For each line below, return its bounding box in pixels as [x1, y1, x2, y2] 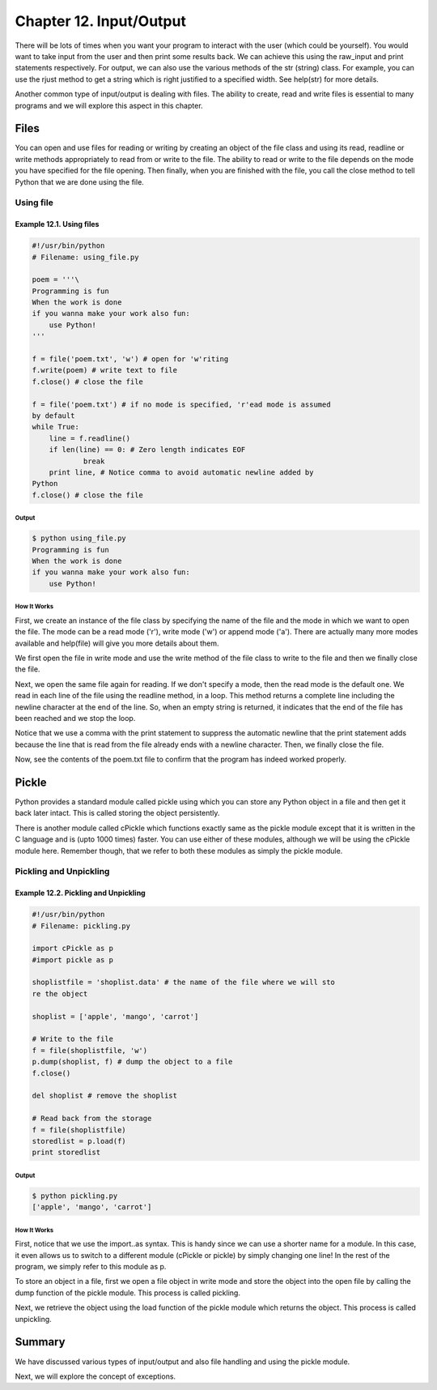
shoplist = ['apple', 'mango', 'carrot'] [32, 1012, 199, 1021]
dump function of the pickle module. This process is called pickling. [15, 1288, 240, 1298]
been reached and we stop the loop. [15, 713, 136, 723]
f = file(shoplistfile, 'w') [32, 1046, 148, 1055]
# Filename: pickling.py [32, 921, 131, 931]
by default [32, 411, 75, 420]
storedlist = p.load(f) [32, 1136, 127, 1145]
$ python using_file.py [32, 534, 127, 543]
